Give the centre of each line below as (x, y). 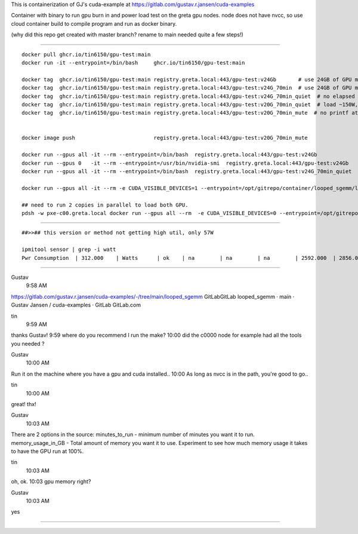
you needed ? (28, 343)
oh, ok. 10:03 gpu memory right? (51, 481)
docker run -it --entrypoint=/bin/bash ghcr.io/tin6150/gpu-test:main (133, 62)
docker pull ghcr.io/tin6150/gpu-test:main (86, 54)
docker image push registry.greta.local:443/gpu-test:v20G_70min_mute (165, 138)
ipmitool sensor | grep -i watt (69, 250)
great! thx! (24, 404)
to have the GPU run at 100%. (47, 451)
